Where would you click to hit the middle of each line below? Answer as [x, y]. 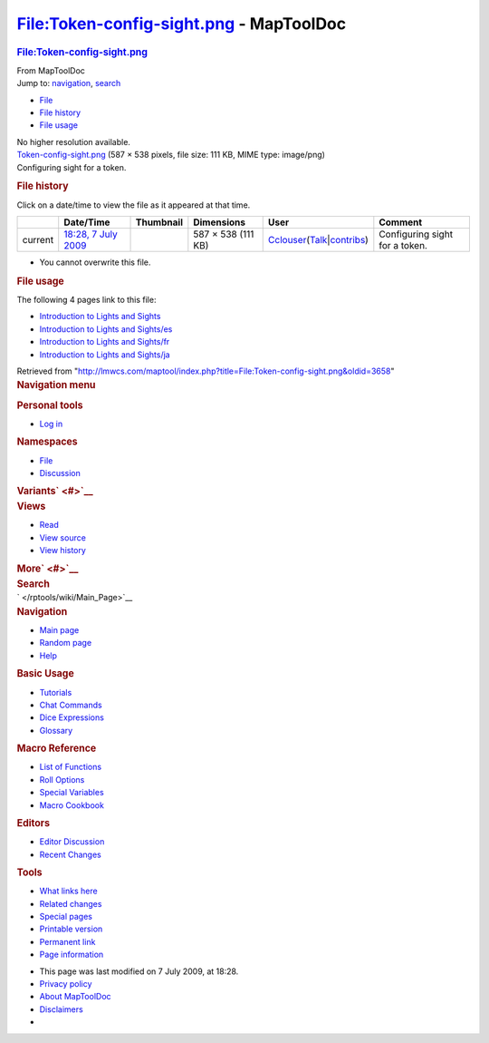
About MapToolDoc [76, 997]
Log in [51, 424]
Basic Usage [45, 674]
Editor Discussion [72, 842]
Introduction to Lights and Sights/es [106, 329]
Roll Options [62, 779]
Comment [401, 222]
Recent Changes [70, 854]
